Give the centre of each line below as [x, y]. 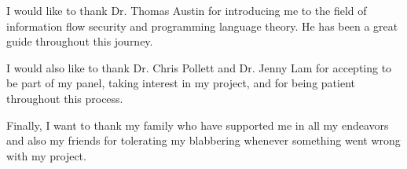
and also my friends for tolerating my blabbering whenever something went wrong [203, 140]
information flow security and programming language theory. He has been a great [202, 26]
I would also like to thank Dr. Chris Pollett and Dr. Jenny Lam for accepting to [199, 67]
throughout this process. [65, 98]
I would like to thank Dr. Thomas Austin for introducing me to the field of [187, 10]
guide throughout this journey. [80, 41]
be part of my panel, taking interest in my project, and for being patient [181, 83]
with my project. [46, 155]
